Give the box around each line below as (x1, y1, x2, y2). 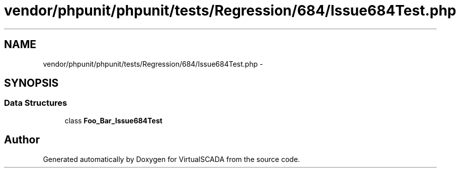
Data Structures (4, 98, 67, 108)
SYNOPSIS (4, 77, 59, 90)
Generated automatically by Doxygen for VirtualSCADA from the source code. (43, 154, 300, 163)
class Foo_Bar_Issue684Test (64, 116, 163, 125)
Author (4, 133, 40, 146)
